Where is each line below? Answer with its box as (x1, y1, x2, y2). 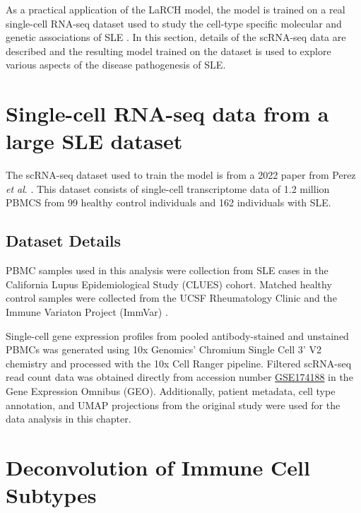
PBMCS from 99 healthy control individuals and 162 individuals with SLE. (6, 195, 331, 210)
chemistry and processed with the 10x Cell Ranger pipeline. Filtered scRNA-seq (6, 355, 352, 370)
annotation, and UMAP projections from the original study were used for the (6, 397, 341, 412)
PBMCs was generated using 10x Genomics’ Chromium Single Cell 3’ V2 (6, 342, 321, 357)
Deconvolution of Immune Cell (6, 452, 310, 481)
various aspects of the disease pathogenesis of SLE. (6, 57, 226, 72)
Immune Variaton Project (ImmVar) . (6, 305, 168, 319)
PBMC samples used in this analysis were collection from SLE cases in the (6, 263, 329, 278)
